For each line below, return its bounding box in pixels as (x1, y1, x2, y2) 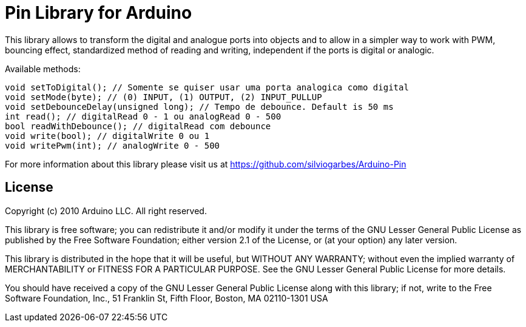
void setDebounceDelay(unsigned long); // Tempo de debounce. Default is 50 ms (5, 101, 394, 112)
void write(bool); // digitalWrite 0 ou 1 (5, 130, 210, 141)
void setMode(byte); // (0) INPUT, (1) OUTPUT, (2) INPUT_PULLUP (5, 92, 322, 102)
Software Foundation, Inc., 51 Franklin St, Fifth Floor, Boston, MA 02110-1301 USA (5, 292, 328, 303)
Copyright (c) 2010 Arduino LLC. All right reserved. (5, 205, 207, 216)
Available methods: (5, 63, 81, 74)
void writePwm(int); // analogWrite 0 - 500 (5, 140, 220, 150)
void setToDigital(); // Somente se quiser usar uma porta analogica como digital (5, 82, 409, 92)
